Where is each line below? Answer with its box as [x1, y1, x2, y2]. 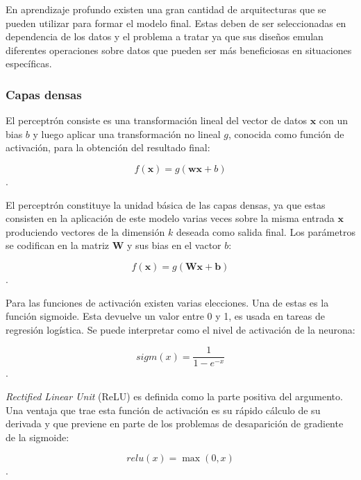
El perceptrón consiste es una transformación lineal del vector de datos [6, 113, 307, 128]
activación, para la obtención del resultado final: [6, 140, 210, 155]
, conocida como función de [228, 126, 344, 141]
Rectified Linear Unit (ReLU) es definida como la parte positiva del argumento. [6, 388, 343, 403]
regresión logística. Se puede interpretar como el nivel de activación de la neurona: [6, 322, 355, 336]
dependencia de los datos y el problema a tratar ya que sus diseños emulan [6, 29, 324, 44]
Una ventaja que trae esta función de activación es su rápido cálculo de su [6, 402, 321, 417]
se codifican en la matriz [6, 238, 110, 252]
